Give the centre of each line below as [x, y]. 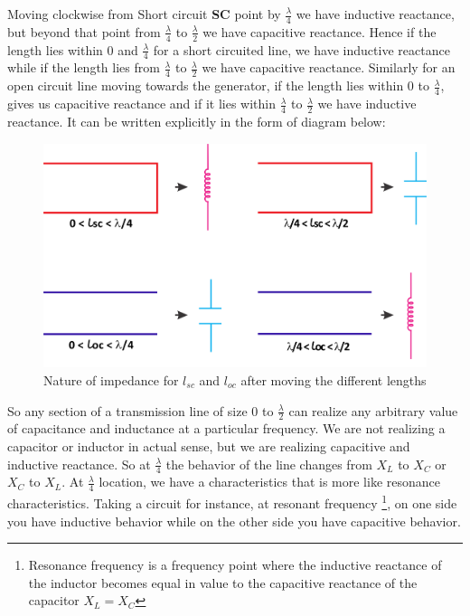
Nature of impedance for [111, 380]
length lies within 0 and [73, 49]
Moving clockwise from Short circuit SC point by [144, 14]
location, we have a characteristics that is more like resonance [270, 482]
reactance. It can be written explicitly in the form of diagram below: [197, 121]
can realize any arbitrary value [373, 410]
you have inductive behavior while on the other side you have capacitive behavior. [234, 521]
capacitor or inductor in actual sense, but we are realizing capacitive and [209, 446]
